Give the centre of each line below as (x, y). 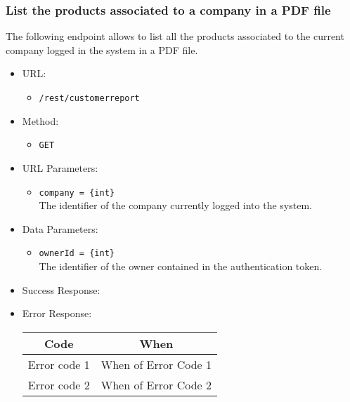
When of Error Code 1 (156, 364)
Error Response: (57, 313)
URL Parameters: (60, 167)
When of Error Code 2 (156, 384)
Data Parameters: (60, 228)
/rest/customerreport (89, 98)
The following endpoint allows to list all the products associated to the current (175, 36)
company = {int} (77, 193)
